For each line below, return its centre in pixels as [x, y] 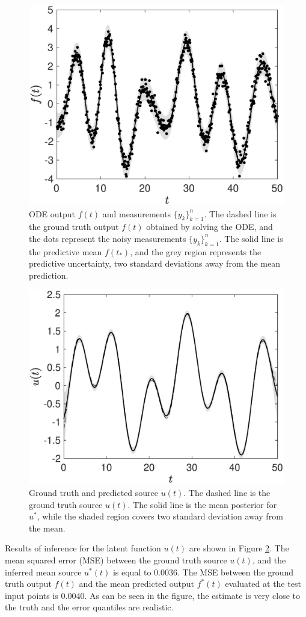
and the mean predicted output [136, 584]
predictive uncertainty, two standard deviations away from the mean [155, 263]
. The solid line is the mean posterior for [202, 504]
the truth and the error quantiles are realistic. [89, 607]
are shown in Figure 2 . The [239, 548]
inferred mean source [43, 572]
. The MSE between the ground [235, 572]
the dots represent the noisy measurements [108, 238]
